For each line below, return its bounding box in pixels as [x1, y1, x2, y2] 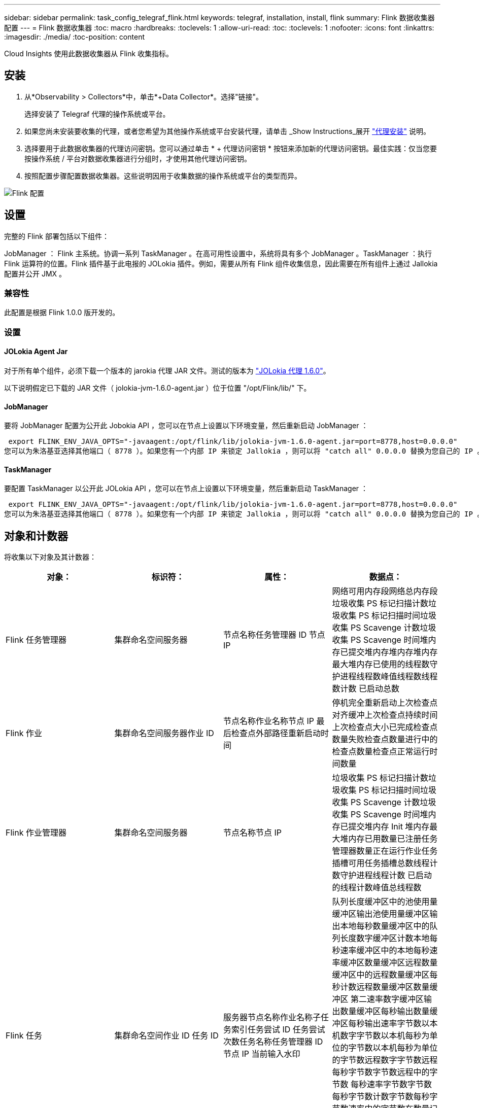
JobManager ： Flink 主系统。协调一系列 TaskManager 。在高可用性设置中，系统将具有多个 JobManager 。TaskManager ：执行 [4, 249, 432, 258]
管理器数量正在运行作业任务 [332, 846, 438, 856]
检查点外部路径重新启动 [231, 728, 321, 739]
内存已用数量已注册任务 [348, 834, 438, 844]
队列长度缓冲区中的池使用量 [332, 896, 438, 907]
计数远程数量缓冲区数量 [340, 982, 430, 992]
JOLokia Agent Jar [4, 347, 68, 356]
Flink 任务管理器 [6, 635, 66, 645]
